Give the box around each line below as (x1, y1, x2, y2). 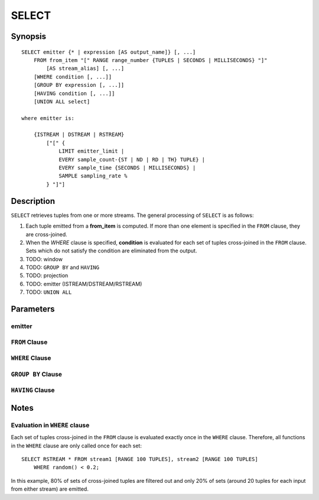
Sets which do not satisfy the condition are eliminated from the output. (25, 247, 197, 254)
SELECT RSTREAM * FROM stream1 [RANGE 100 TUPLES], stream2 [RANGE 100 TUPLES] (21, 456, 258, 462)
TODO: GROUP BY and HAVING (25, 264, 100, 271)
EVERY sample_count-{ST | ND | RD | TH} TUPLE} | (58, 156, 206, 163)
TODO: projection (25, 272, 69, 279)
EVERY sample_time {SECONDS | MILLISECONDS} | (58, 164, 196, 171)
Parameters (11, 304, 55, 314)
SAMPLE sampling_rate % (58, 173, 128, 180)
